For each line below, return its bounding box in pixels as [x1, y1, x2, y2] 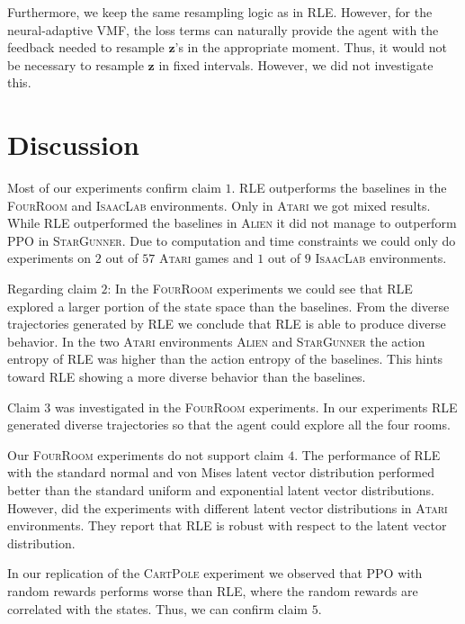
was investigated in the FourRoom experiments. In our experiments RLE [54, 397, 458, 416]
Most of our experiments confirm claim [7, 178, 221, 197]
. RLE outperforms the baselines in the [231, 178, 447, 197]
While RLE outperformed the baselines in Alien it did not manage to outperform [7, 213, 457, 232]
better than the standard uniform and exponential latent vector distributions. [7, 481, 434, 499]
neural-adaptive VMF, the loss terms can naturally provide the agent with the [7, 20, 439, 39]
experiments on [7, 249, 92, 267]
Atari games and [158, 249, 254, 267]
